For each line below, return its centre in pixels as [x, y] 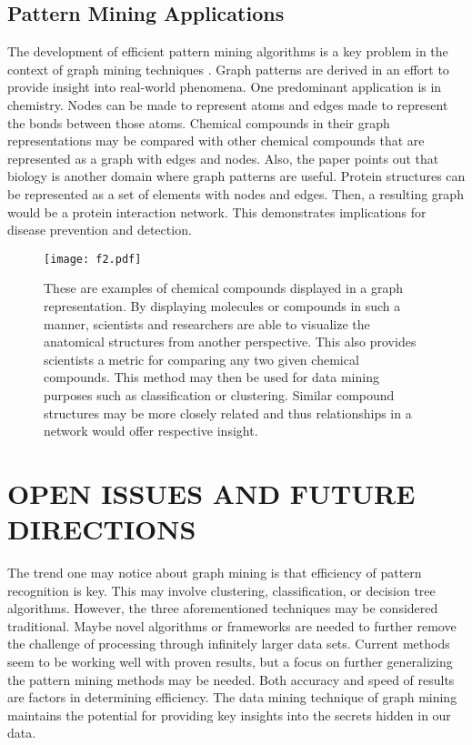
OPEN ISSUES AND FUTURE [211, 493]
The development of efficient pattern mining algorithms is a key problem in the [228, 51]
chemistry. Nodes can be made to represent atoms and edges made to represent [228, 104]
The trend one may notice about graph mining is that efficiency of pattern [215, 573]
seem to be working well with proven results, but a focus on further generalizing [230, 662]
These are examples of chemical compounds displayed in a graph [224, 288]
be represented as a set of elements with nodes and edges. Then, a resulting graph [236, 193]
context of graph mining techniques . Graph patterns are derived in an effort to [228, 69]
